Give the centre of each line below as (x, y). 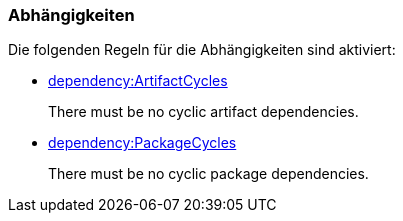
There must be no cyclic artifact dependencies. (203, 112)
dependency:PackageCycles (142, 143)
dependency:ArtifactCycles (138, 81)
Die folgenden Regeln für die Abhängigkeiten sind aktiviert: (202, 50)
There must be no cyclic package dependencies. (208, 174)
